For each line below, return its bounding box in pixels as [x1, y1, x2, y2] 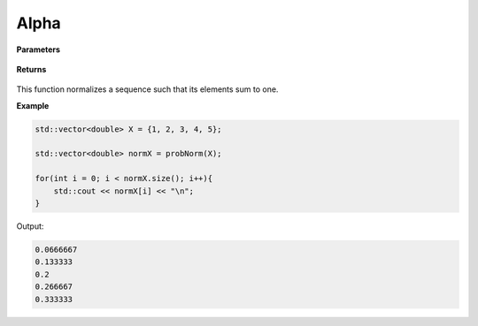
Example [16, 100, 50, 110]
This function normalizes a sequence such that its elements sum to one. [16, 84, 279, 95]
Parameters [16, 44, 61, 55]
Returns [16, 64, 47, 74]
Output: [16, 221, 44, 231]
